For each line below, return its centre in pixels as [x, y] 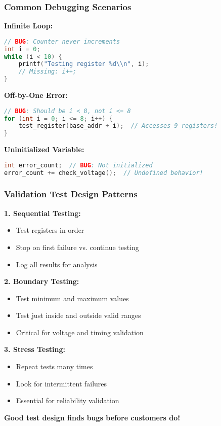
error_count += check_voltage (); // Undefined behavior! [104, 173]
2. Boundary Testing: [42, 281]
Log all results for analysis [57, 264]
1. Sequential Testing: [42, 213]
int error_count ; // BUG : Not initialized [78, 165]
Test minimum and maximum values [72, 298]
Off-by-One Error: [36, 95]
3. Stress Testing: [35, 349]
